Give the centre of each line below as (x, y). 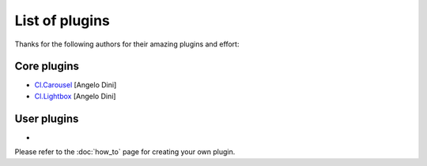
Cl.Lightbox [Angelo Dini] (75, 96)
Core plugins (47, 66)
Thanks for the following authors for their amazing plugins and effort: (127, 44)
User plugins (47, 118)
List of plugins (62, 20)
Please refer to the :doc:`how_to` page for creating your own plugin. (125, 152)
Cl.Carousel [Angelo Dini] (76, 85)
